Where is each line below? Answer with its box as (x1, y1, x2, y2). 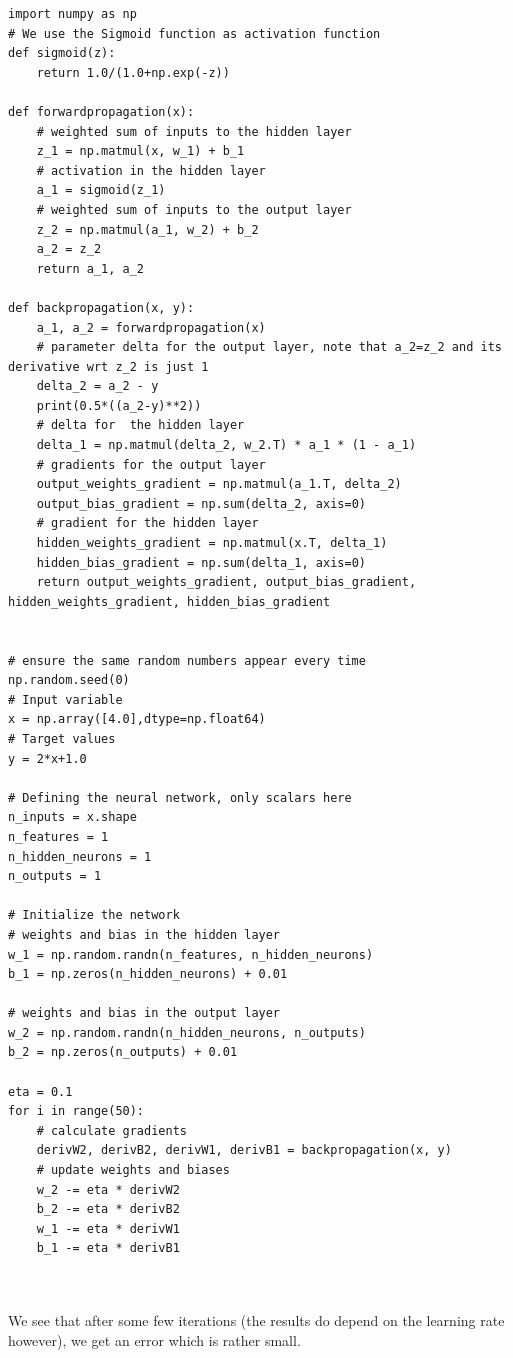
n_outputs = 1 (8, 869, 102, 884)
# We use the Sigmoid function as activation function (8, 26, 381, 41)
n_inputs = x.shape (8, 810, 137, 825)
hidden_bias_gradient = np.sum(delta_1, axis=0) (36, 555, 366, 570)
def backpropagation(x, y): (8, 300, 195, 315)
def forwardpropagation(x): (8, 104, 195, 119)
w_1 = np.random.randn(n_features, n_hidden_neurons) (8, 947, 374, 962)
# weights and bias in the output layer (8, 1006, 281, 1021)
